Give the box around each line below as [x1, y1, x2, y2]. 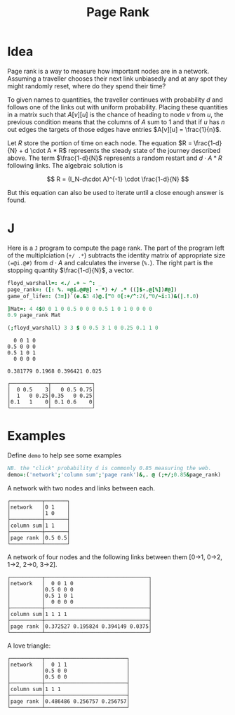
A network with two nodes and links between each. [7, 483, 156, 492]
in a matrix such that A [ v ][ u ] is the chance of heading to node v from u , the [7, 110, 224, 119]
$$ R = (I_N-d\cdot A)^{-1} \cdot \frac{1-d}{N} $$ [46, 175, 189, 183]
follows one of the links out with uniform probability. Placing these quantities [7, 102, 228, 111]
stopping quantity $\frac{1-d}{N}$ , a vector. [7, 266, 135, 274]
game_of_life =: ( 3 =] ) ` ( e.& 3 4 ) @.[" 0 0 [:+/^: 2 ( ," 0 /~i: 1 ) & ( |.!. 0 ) [7, 293, 200, 300]
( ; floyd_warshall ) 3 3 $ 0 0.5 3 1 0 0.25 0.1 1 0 [7, 324, 159, 332]
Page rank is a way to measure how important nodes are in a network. [7, 67, 210, 75]
